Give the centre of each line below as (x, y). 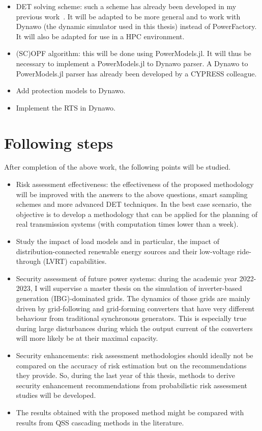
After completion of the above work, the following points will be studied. (118, 167)
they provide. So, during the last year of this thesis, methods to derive (126, 375)
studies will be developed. (56, 395)
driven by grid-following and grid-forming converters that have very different (135, 308)
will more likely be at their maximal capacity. (87, 338)
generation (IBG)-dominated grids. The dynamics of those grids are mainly (133, 298)
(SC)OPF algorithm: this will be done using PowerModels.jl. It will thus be (134, 53)
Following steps (59, 142)
